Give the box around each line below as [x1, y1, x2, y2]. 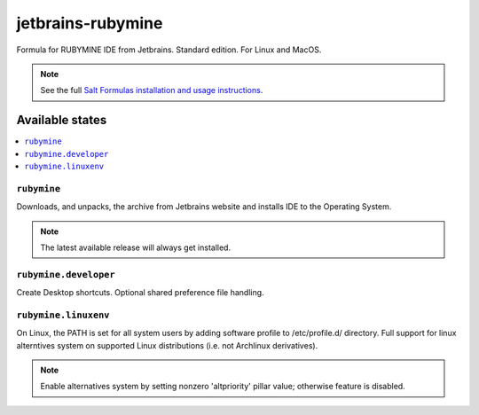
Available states [16, 113, 107, 128]
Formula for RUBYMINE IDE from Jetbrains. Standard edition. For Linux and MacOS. [16, 44, 322, 55]
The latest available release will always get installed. [40, 242, 231, 253]
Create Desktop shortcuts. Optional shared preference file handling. [16, 287, 265, 298]
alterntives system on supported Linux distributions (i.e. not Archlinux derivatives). [16, 340, 318, 350]
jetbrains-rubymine [16, 13, 163, 33]
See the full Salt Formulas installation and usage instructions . [40, 85, 263, 96]
